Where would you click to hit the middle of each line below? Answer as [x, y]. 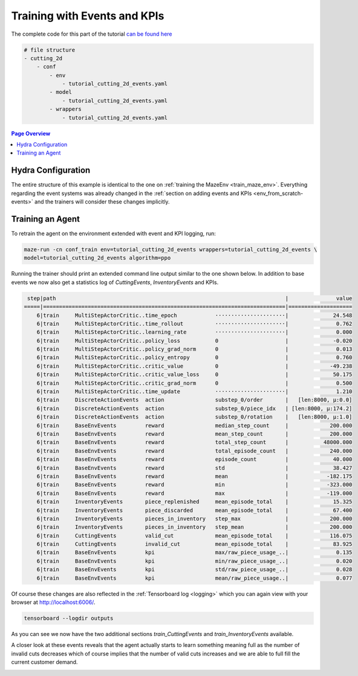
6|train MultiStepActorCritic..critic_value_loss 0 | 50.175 [194, 375]
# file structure [50, 50]
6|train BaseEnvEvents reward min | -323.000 [194, 485]
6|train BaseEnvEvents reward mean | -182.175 [194, 476]
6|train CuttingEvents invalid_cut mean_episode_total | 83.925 [194, 544]
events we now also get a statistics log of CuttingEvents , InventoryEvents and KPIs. [115, 282]
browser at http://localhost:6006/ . [53, 602]
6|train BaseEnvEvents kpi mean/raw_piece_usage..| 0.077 [194, 578]
